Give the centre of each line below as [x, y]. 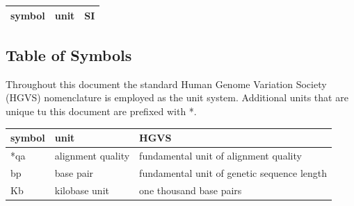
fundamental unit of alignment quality [220, 155]
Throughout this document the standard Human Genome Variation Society [166, 84]
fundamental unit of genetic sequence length [233, 172]
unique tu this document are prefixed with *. [101, 111]
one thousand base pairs [191, 190]
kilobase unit [82, 190]
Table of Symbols [69, 54]
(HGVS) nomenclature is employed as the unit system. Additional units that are [177, 97]
